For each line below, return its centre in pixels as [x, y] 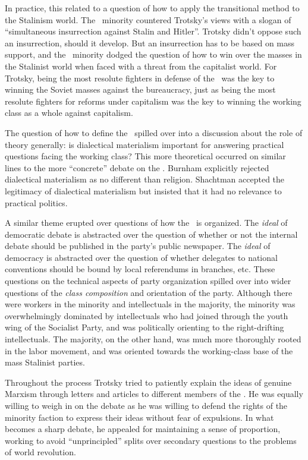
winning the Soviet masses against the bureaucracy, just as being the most [140, 89]
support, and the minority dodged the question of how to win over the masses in [153, 54]
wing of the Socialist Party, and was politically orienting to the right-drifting [144, 327]
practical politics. [36, 202]
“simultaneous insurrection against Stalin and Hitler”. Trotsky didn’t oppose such [153, 31]
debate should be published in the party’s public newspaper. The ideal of [138, 246]
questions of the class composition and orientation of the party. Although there [149, 292]
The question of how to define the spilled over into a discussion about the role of [154, 132]
